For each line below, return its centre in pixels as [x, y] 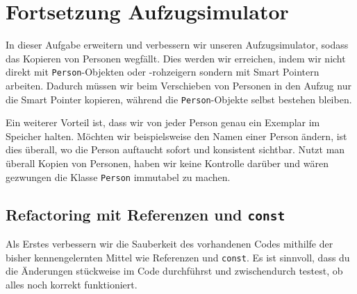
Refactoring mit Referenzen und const [146, 214]
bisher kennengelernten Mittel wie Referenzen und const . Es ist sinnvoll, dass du [178, 257]
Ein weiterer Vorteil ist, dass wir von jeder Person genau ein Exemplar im [163, 122]
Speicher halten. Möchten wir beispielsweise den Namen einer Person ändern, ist [176, 136]
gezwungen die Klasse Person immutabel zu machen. [118, 176]
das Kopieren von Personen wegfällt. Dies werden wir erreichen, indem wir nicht [176, 58]
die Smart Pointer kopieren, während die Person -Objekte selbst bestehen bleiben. [179, 99]
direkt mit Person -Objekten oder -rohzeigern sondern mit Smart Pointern [163, 72]
